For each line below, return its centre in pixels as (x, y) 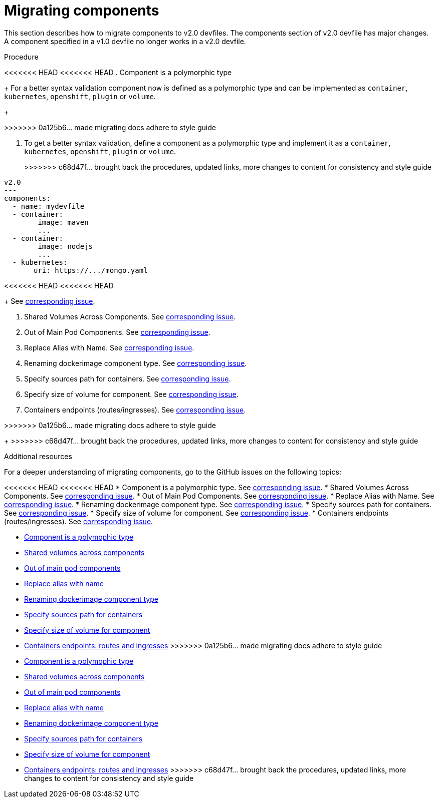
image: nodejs (65, 246)
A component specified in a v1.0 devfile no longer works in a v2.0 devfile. (125, 41)
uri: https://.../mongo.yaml (91, 270)
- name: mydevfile (48, 206)
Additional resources (38, 456)
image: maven (63, 222)
